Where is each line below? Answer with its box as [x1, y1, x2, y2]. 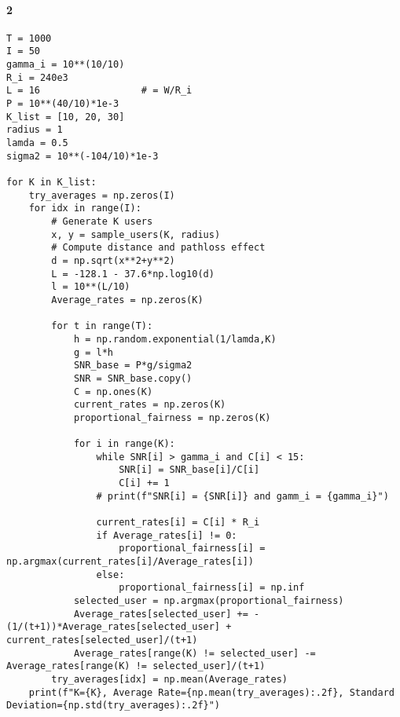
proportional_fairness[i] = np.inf [119, 582, 305, 594]
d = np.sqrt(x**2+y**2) [51, 254, 175, 266]
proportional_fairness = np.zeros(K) [73, 412, 271, 423]
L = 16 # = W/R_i [6, 85, 193, 97]
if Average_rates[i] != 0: [96, 529, 237, 541]
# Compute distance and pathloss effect [51, 242, 266, 254]
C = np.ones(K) [73, 386, 153, 397]
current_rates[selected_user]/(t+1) [6, 634, 198, 646]
